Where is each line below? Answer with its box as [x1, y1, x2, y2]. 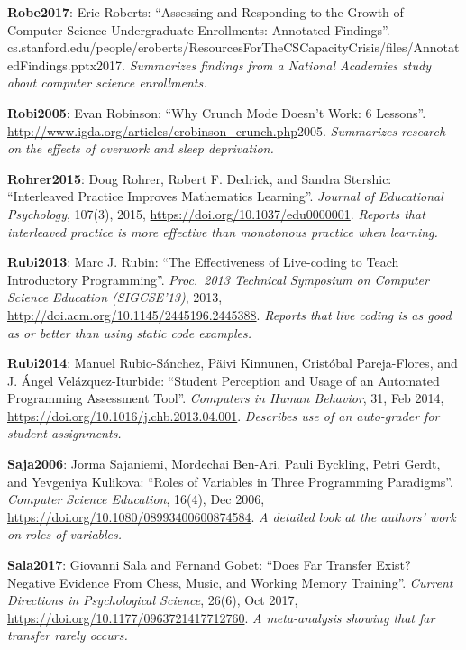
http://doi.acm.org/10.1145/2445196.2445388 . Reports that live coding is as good [7, 305, 452, 324]
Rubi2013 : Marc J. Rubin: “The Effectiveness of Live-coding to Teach [7, 252, 399, 271]
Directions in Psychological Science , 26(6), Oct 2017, [7, 590, 298, 609]
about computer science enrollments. [7, 73, 207, 92]
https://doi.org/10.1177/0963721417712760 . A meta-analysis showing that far [7, 608, 435, 627]
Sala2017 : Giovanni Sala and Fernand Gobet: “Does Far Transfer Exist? [7, 555, 411, 574]
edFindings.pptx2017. [7, 55, 125, 74]
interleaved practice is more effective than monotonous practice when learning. [7, 222, 438, 241]
